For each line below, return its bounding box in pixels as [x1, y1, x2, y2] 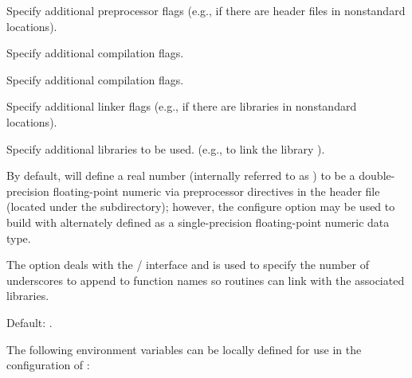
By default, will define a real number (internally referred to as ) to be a [6, 167, 355, 184]
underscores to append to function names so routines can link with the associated [6, 271, 405, 288]
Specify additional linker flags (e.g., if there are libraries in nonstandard [6, 98, 357, 115]
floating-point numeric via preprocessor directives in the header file [53, 182, 380, 199]
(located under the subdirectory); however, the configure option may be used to [6, 198, 395, 215]
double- [359, 167, 395, 184]
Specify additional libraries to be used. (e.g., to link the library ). [6, 140, 325, 157]
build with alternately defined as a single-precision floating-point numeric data [6, 213, 390, 230]
